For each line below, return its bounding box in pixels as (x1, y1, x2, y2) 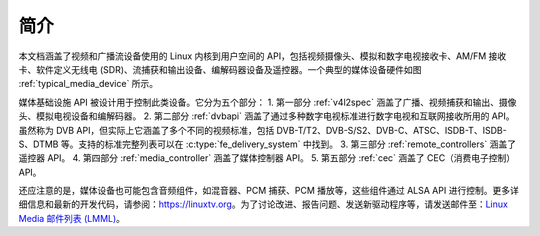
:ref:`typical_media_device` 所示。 (18, 78, 159, 90)
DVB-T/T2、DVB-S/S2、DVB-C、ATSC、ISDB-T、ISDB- (276, 124, 507, 136)
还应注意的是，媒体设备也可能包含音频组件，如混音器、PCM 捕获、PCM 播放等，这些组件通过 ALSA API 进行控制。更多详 (18, 185, 519, 197)
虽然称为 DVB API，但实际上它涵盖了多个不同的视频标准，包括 (18, 124, 275, 136)
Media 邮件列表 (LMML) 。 (18, 212, 125, 224)
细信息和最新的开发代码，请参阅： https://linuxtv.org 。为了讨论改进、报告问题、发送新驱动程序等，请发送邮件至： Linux (18, 198, 509, 210)
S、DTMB (18, 138, 59, 150)
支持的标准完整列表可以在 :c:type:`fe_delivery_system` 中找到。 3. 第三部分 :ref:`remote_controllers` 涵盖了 (78, 138, 517, 150)
